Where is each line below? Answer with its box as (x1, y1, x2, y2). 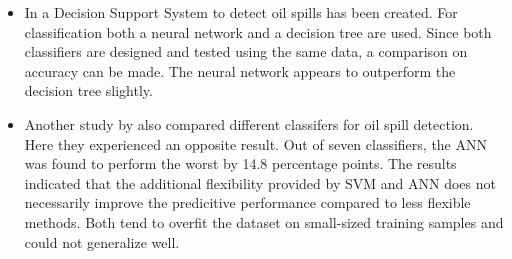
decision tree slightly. (24, 80, 153, 101)
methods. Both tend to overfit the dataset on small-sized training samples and (24, 211, 504, 232)
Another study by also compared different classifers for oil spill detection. (24, 113, 474, 134)
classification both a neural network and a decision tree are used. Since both (24, 21, 492, 42)
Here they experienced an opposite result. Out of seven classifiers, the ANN (24, 133, 487, 154)
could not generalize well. (24, 231, 180, 252)
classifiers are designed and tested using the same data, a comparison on (24, 41, 468, 62)
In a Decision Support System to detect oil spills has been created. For (24, 2, 458, 22)
